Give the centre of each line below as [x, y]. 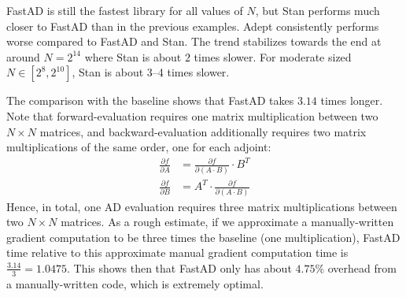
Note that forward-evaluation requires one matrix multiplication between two [192, 115]
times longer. [352, 100]
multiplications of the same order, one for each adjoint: [139, 147]
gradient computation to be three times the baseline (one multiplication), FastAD [203, 237]
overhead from [362, 267]
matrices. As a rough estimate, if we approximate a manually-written [227, 222]
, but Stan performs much [317, 10]
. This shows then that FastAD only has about [179, 267]
